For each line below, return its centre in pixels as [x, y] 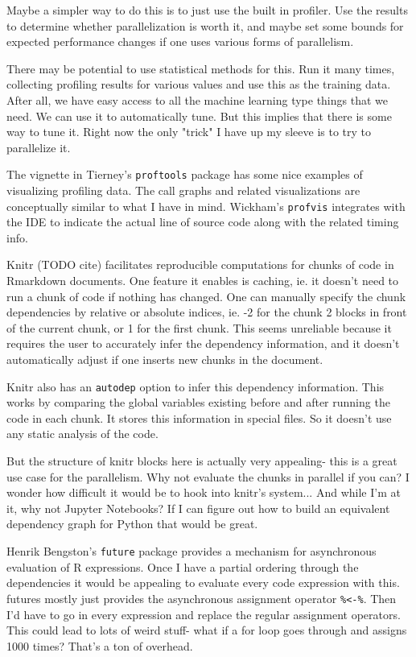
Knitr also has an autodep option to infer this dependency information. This [196, 386]
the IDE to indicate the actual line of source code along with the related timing [203, 222]
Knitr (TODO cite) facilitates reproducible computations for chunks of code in [200, 264]
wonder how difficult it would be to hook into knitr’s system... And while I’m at [204, 492]
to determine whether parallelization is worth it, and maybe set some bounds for [205, 25]
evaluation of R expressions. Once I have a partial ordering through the [183, 566]
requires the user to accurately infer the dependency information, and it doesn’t [203, 343]
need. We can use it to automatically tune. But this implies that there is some [199, 116]
